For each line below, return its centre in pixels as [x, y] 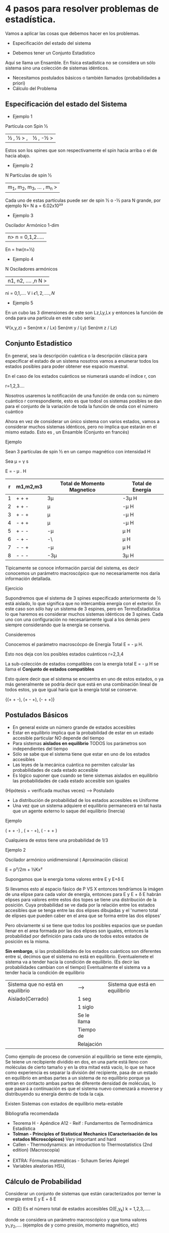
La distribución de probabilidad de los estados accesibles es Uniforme [86, 800]
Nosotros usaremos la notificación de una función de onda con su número [82, 395]
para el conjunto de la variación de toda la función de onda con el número [82, 406]
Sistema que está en [132, 984]
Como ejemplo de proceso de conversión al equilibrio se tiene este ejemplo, [84, 1056]
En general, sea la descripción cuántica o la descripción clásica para [76, 356]
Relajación [90, 1044]
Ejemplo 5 [23, 303]
